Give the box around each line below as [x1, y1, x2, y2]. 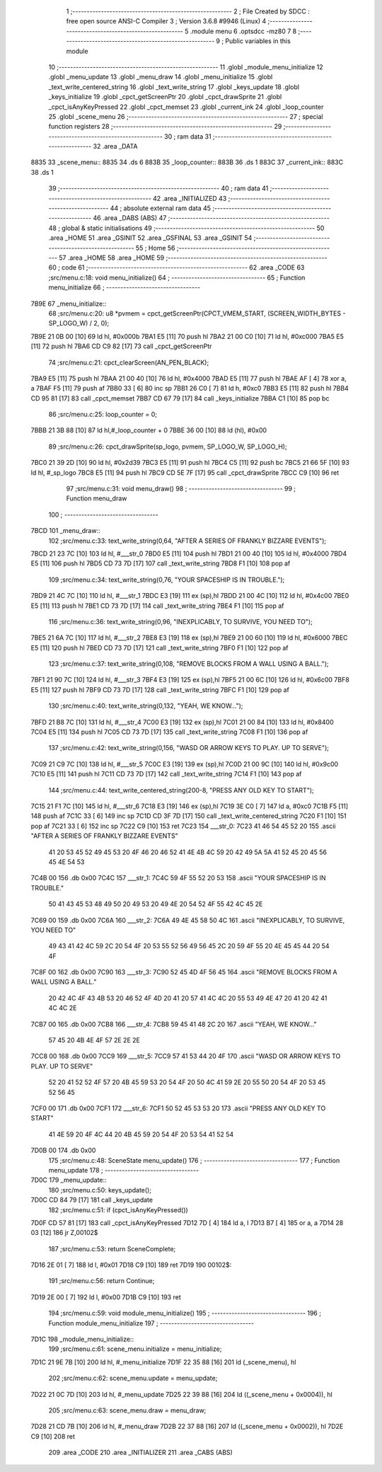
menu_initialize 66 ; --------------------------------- [48, 283, 201, 292]
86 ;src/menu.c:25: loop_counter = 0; [48, 410, 157, 419]
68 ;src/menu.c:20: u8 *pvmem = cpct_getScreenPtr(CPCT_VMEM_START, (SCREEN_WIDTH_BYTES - [48, 309, 346, 318]
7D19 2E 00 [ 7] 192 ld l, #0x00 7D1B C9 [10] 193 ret [30, 1292, 181, 1301]
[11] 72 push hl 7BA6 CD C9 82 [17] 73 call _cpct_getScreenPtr [30, 342, 212, 350]
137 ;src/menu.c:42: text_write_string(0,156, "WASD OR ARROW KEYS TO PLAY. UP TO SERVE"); [48, 744, 329, 752]
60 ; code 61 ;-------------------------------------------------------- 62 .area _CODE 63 [48, 263, 305, 272]
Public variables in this [225, 37, 291, 45]
